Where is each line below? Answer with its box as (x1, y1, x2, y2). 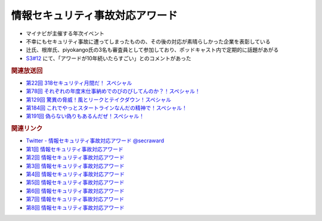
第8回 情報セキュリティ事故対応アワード (26, 204, 125, 211)
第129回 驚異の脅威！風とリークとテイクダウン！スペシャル (26, 96, 172, 103)
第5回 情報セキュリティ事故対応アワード (26, 179, 125, 186)
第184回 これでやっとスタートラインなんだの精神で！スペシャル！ (26, 104, 187, 111)
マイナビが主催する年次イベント (26, 30, 104, 37)
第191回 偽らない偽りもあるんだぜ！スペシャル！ (26, 113, 145, 120)
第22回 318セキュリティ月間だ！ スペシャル (26, 79, 132, 86)
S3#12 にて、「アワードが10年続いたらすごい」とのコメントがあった (26, 54, 192, 62)
